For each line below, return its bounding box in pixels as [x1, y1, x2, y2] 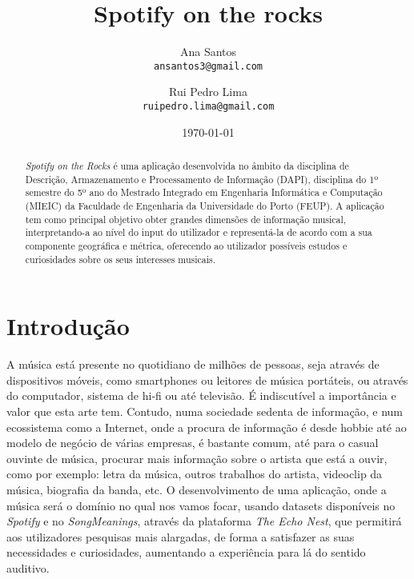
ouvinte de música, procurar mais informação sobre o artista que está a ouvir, [6, 449, 388, 466]
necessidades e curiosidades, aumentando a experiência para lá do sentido [6, 544, 366, 561]
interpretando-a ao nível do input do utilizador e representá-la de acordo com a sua [25, 226, 372, 239]
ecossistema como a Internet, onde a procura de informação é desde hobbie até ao [6, 418, 407, 435]
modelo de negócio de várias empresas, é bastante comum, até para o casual [6, 434, 379, 451]
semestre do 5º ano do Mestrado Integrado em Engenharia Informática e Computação [25, 186, 383, 199]
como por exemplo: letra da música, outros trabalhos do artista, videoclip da [6, 465, 383, 482]
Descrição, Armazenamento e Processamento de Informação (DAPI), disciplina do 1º [25, 172, 379, 186]
